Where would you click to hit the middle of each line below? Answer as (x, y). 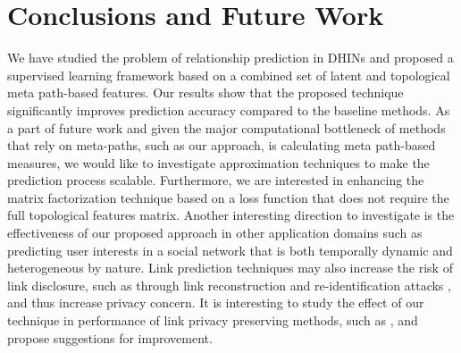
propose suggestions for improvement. (110, 337)
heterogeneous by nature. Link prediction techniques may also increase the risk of (230, 268)
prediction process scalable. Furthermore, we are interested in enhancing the (216, 180)
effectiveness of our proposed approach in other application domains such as (215, 233)
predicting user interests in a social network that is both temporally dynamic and (230, 250)
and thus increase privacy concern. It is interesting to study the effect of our (216, 303)
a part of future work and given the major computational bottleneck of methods (226, 127)
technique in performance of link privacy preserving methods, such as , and (213, 320)
